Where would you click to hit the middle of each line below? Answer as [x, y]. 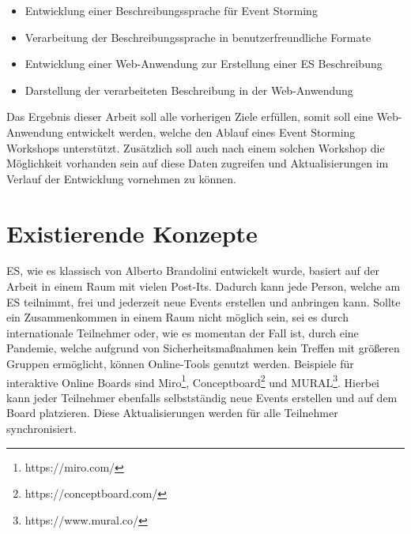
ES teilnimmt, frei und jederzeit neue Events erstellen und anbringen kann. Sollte [204, 301]
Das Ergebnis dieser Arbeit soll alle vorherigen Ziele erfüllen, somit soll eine [190, 117]
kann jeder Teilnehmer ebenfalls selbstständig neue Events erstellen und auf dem [202, 397]
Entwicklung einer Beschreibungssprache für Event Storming [171, 10]
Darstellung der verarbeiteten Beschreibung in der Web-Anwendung [189, 90]
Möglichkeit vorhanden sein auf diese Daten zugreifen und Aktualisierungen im [198, 163]
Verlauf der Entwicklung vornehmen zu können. [121, 178]
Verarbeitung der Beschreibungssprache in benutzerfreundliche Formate [198, 37]
